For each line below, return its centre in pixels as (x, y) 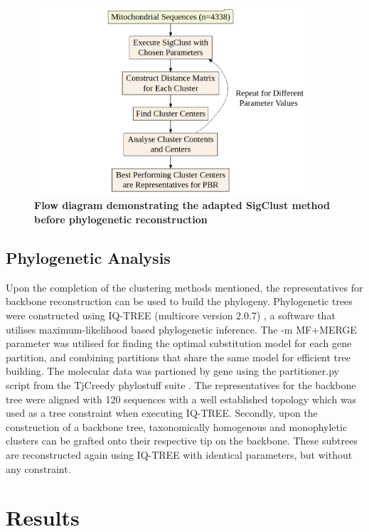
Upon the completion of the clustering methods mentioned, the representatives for (184, 287)
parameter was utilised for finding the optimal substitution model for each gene (179, 343)
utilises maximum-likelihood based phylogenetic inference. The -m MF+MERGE (181, 329)
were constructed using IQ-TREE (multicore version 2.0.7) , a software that (171, 315)
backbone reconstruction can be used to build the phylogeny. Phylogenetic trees (179, 301)
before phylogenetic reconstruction (121, 219)
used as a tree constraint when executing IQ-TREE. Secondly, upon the (162, 413)
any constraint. (38, 468)
